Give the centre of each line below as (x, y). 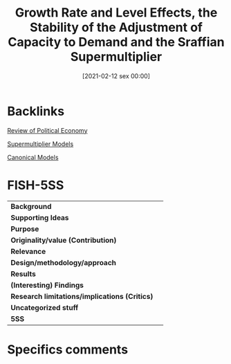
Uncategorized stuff (45, 307)
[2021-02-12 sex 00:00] (116, 76)
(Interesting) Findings (47, 285)
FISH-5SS (36, 185)
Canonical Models (33, 157)
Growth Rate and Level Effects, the (116, 13)
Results (24, 273)
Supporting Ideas (40, 217)
